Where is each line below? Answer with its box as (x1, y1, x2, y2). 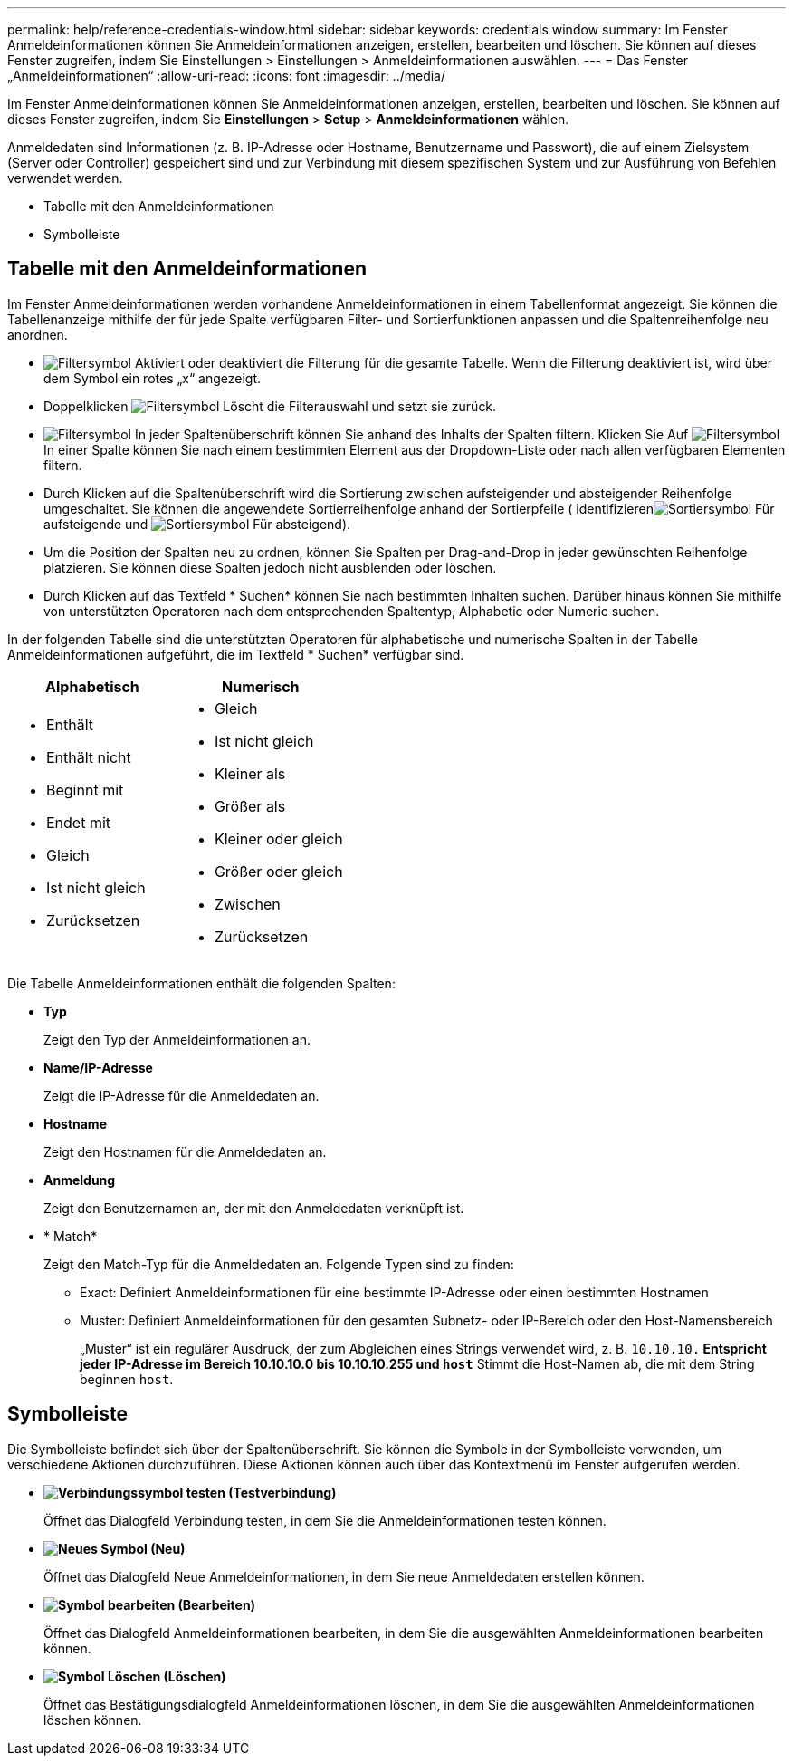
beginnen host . (80, 1371, 174, 1387)
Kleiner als (214, 764, 286, 783)
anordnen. (7, 326, 68, 342)
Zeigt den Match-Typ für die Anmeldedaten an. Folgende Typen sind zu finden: (43, 1256, 514, 1272)
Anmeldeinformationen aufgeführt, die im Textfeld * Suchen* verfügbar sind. (7, 646, 464, 662)
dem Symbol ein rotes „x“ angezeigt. (43, 370, 262, 386)
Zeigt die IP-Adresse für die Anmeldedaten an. (43, 1087, 320, 1103)
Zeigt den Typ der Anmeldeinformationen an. (43, 1031, 311, 1047)
